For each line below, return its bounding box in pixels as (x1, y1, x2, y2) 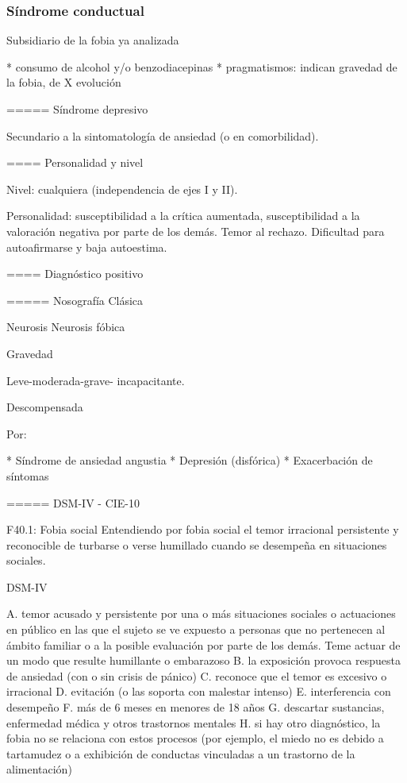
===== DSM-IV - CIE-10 (6, 494, 140, 511)
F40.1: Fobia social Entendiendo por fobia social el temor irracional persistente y (6, 521, 399, 538)
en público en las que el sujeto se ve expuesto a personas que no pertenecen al (6, 621, 386, 638)
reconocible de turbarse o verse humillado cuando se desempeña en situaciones (6, 536, 387, 553)
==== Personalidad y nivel (6, 154, 144, 171)
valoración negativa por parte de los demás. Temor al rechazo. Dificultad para (6, 222, 385, 239)
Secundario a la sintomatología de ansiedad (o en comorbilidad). (6, 127, 319, 144)
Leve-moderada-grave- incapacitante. (6, 372, 185, 388)
